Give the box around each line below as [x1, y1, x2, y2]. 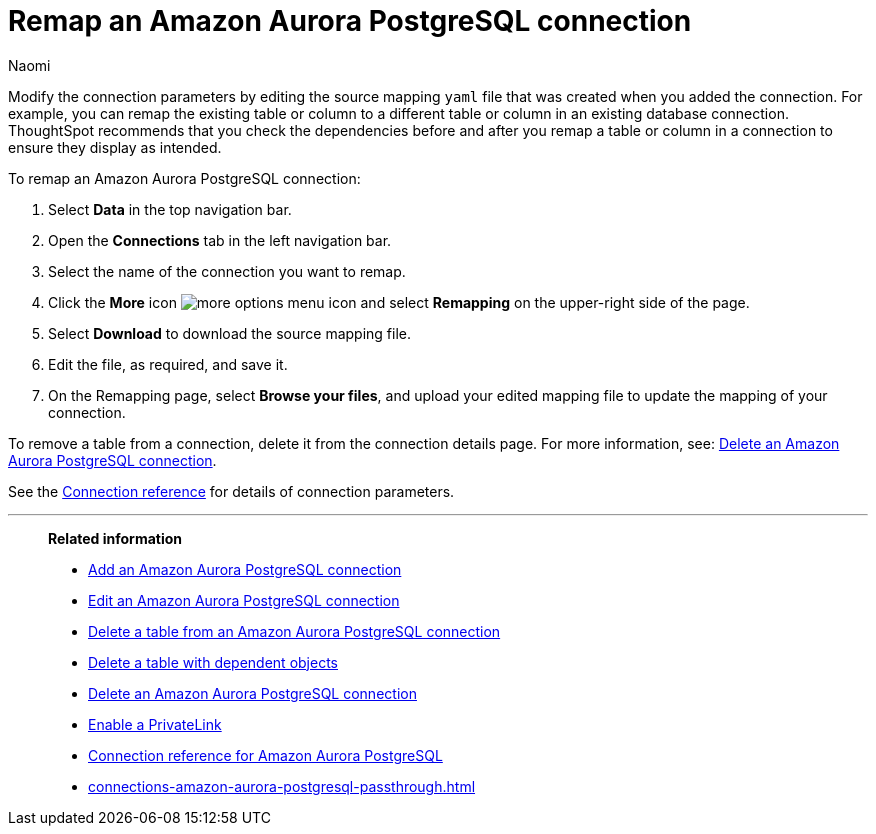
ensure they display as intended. [8, 138, 222, 156]
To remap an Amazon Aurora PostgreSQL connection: [8, 169, 361, 187]
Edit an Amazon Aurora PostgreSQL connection [88, 591, 400, 609]
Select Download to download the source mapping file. [48, 324, 412, 342]
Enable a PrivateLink [88, 715, 222, 733]
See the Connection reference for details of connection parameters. [8, 482, 455, 500]
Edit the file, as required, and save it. [48, 355, 288, 373]
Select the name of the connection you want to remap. [48, 262, 406, 280]
